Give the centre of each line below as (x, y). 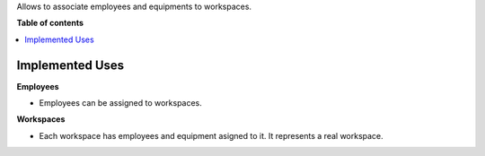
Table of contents (50, 23)
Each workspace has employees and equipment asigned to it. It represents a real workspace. (211, 135)
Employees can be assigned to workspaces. (120, 103)
